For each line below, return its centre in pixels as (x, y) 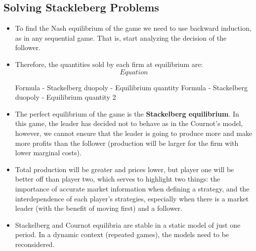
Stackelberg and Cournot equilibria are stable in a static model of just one (128, 224)
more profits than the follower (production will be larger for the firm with (127, 143)
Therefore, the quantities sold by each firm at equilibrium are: (109, 64)
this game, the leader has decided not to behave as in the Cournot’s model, (129, 123)
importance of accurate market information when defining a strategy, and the (132, 188)
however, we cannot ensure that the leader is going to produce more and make (134, 133)
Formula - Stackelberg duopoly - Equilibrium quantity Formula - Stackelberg (131, 87)
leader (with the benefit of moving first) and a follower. (99, 208)
